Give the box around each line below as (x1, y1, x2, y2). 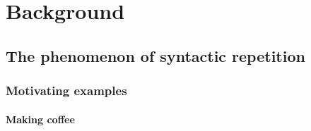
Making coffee (6, 111, 75, 126)
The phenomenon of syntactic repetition (6, 44, 305, 66)
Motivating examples (6, 82, 127, 99)
